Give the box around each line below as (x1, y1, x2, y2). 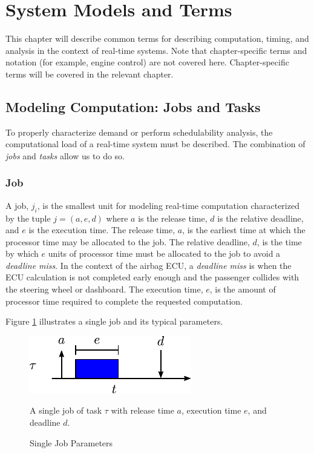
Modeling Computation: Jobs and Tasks (5, 97, 261, 116)
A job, (5, 199, 29, 211)
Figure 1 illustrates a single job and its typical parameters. (5, 315, 223, 328)
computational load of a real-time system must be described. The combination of (5, 137, 306, 150)
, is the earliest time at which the (182, 223, 306, 236)
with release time (111, 404, 174, 417)
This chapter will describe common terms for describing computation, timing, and (5, 32, 309, 45)
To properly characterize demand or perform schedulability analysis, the (5, 125, 273, 138)
